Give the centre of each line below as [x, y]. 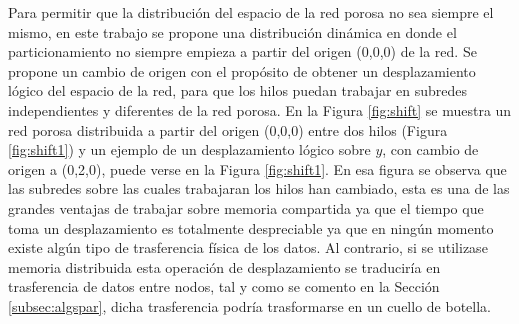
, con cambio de [430, 149]
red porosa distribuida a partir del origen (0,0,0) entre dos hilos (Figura [228, 129]
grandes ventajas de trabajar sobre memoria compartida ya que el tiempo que [246, 207]
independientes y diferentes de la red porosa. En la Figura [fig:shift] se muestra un [260, 109]
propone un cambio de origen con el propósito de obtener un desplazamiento [242, 70]
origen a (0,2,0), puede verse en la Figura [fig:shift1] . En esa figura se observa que [257, 168]
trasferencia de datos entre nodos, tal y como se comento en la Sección [224, 286]
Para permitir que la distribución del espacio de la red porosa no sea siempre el [251, 12]
